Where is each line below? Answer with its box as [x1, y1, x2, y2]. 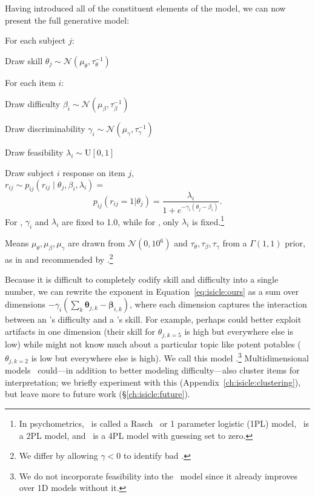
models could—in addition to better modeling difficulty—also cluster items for [5, 364, 300, 377]
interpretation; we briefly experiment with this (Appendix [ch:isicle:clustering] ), [5, 375, 301, 388]
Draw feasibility [5, 146, 64, 159]
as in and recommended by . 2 [5, 251, 113, 265]
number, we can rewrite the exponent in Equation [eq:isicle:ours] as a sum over [5, 285, 299, 297]
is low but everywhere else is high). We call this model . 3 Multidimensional [31, 350, 309, 364]
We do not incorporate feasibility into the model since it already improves [19, 469, 298, 482]
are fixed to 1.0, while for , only [62, 215, 179, 228]
